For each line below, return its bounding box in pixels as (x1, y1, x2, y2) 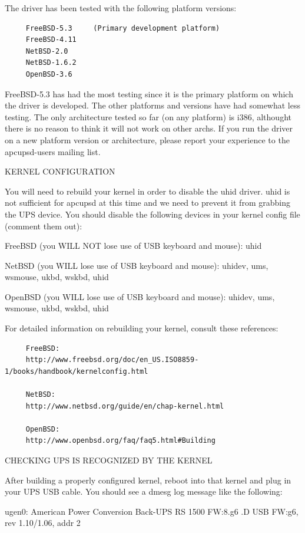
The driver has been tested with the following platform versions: (5, 2, 237, 14)
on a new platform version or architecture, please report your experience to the (5, 133, 290, 146)
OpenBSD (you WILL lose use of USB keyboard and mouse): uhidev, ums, (5, 290, 275, 302)
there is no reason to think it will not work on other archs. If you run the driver (5, 122, 293, 134)
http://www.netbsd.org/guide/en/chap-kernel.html (25, 402, 224, 410)
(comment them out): (5, 219, 82, 232)
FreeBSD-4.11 (25, 35, 77, 44)
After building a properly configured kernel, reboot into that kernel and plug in (5, 473, 291, 486)
